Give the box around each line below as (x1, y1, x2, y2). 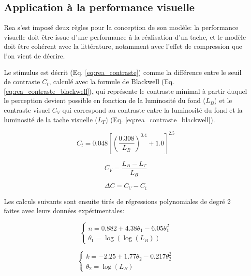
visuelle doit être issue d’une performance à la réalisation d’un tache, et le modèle (4, 31, 246, 42)
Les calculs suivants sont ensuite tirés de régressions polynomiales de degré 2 (4, 196, 231, 206)
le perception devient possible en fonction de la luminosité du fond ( (4, 95, 206, 105)
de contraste (4, 76, 40, 87)
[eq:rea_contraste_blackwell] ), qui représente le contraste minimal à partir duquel (4, 86, 247, 96)
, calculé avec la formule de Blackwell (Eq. (49, 76, 174, 87)
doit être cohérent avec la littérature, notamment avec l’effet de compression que (4, 41, 242, 51)
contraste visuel (4, 104, 50, 115)
